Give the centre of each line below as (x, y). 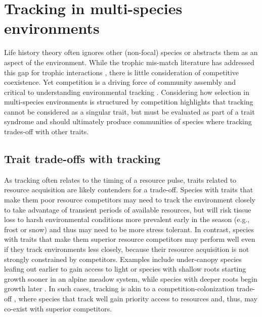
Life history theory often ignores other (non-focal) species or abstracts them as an (131, 52)
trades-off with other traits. (47, 131)
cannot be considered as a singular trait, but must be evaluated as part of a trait (129, 111)
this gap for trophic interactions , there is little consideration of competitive (122, 72)
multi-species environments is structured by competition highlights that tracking (129, 102)
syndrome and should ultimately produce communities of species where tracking (128, 121)
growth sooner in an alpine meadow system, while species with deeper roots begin (131, 278)
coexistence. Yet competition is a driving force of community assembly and (120, 82)
